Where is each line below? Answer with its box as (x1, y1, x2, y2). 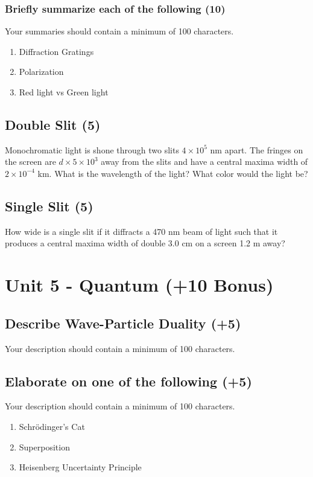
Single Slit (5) (5, 196, 93, 215)
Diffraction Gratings (19, 45, 94, 57)
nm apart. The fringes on (210, 143, 303, 156)
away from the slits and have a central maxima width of (101, 155, 308, 168)
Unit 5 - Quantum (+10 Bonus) (5, 272, 274, 297)
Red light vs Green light (19, 86, 109, 98)
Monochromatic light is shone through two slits (5, 143, 179, 156)
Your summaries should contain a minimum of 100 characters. (5, 25, 234, 37)
